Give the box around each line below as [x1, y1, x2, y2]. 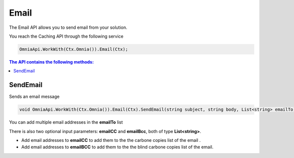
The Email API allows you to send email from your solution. [9, 24, 127, 30]
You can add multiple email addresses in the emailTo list [9, 119, 123, 125]
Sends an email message [9, 93, 60, 100]
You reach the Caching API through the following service [9, 33, 123, 39]
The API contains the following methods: [9, 59, 94, 65]
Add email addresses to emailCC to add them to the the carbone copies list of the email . [21, 137, 201, 143]
